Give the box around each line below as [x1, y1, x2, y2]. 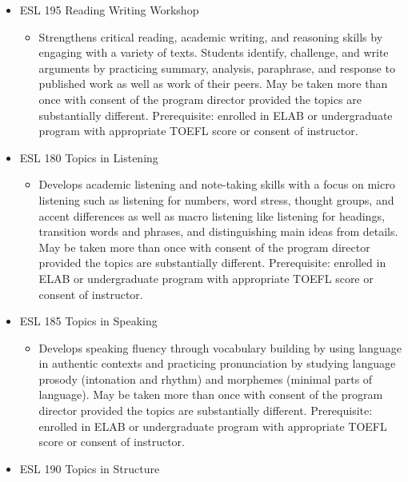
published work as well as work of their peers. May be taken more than [38, 75, 388, 92]
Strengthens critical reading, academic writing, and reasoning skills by [38, 28, 383, 45]
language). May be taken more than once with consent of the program [38, 386, 383, 403]
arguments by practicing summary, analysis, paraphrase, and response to [38, 59, 395, 76]
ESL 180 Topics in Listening [19, 149, 158, 165]
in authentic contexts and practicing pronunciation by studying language [38, 355, 396, 372]
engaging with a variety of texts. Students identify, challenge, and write [38, 44, 389, 61]
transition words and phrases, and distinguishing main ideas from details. [38, 223, 398, 240]
